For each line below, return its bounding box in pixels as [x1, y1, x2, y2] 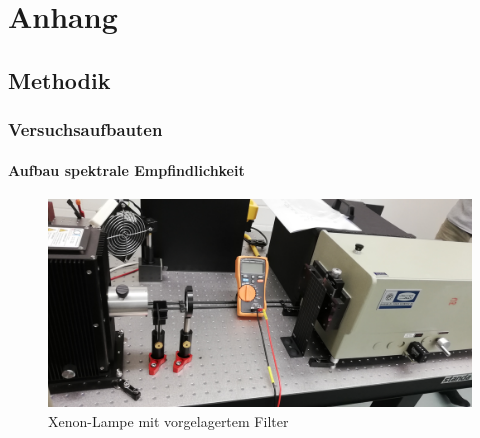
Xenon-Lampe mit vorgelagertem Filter [48, 411, 289, 432]
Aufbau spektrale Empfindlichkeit [8, 159, 245, 180]
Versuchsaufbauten [8, 117, 163, 142]
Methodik [8, 64, 111, 95]
